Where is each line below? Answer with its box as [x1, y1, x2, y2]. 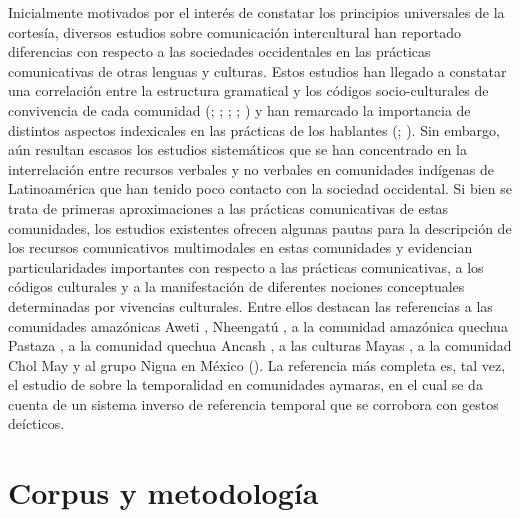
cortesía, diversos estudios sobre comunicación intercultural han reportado [8, 21, 462, 42]
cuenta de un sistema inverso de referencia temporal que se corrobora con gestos [8, 393, 499, 414]
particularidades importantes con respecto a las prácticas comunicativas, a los [8, 256, 484, 277]
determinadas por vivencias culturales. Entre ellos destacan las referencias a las [8, 295, 493, 316]
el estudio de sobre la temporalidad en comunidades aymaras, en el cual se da [8, 374, 483, 395]
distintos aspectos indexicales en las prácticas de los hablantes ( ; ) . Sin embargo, [8, 119, 500, 140]
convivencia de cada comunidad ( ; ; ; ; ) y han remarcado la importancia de [8, 99, 471, 120]
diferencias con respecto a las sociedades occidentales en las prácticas [8, 41, 431, 62]
